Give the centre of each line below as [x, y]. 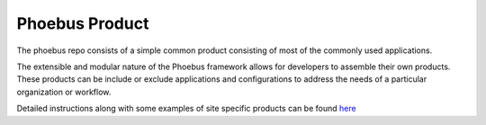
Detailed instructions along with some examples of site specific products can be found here [186, 109]
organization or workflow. [64, 92]
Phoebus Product [83, 23]
